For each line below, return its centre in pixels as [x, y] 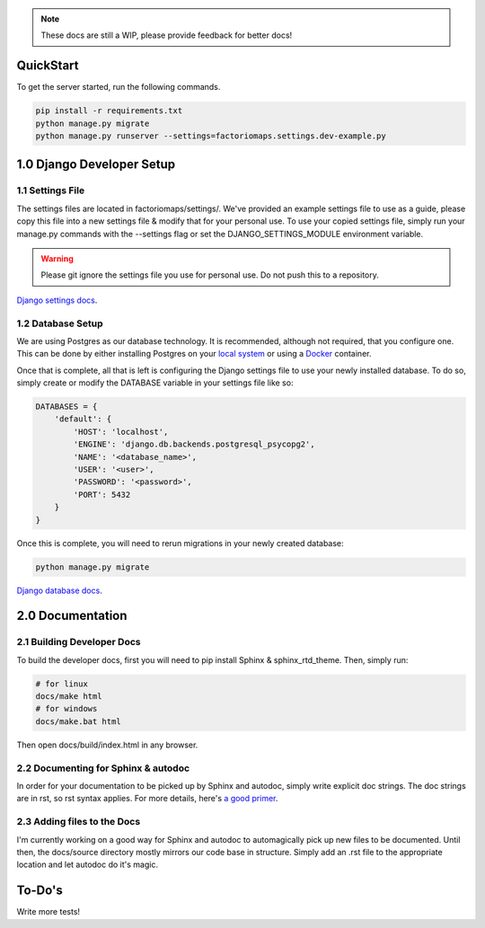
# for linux [62, 684]
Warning [57, 258]
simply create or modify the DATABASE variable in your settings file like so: [155, 383]
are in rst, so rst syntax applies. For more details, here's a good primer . [147, 799]
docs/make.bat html [78, 721]
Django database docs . [59, 590]
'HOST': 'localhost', [121, 432]
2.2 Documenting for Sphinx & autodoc [103, 768]
